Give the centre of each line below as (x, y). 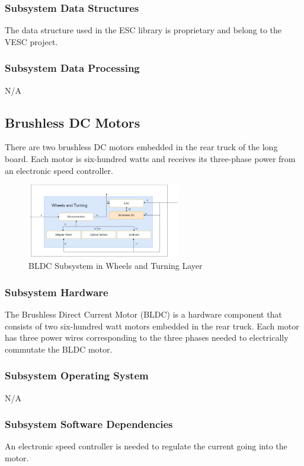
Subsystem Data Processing (72, 68)
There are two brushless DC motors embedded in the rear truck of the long (141, 147)
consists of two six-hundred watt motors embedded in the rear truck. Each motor (152, 326)
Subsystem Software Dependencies (89, 424)
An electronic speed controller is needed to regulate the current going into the (146, 446)
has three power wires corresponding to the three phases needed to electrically (147, 337)
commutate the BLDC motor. (59, 349)
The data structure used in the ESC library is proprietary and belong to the (143, 30)
